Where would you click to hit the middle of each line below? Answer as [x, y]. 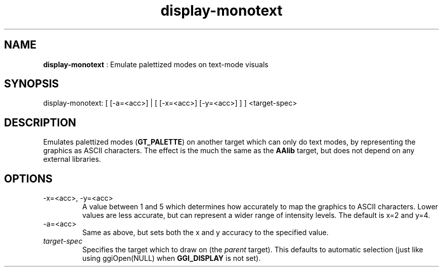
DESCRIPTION [40, 122]
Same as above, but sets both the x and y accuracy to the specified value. [205, 233]
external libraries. [72, 159]
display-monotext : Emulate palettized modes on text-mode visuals [156, 64]
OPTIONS [28, 178]
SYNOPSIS [32, 84]
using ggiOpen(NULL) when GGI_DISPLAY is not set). [171, 258]
